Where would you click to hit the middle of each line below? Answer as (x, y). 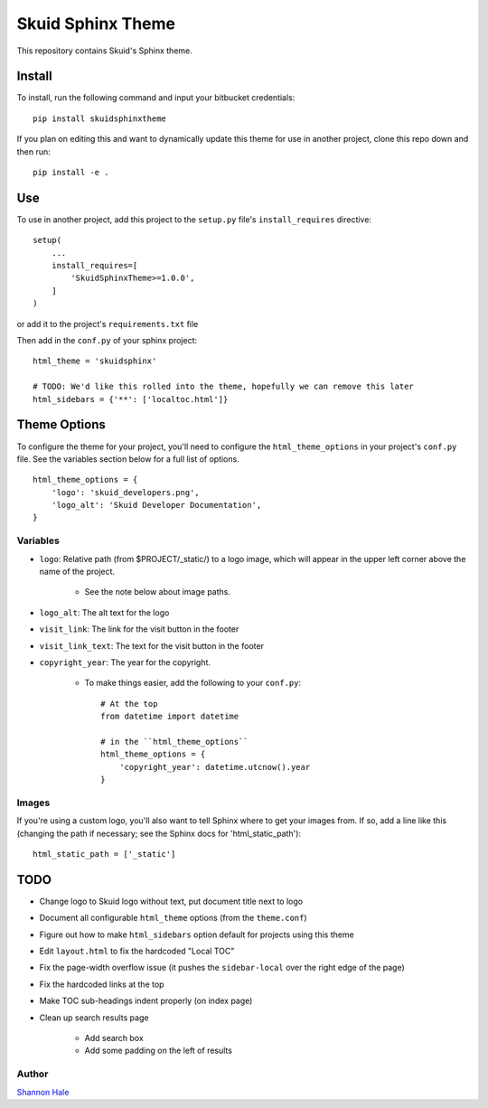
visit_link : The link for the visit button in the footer (139, 629)
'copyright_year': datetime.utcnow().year (215, 767)
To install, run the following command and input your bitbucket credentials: (156, 98)
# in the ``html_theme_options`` (174, 742)
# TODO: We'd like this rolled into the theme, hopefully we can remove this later (224, 387)
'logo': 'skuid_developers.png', (126, 492)
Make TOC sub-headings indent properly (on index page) (146, 1001)
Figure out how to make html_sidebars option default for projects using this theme (197, 934)
